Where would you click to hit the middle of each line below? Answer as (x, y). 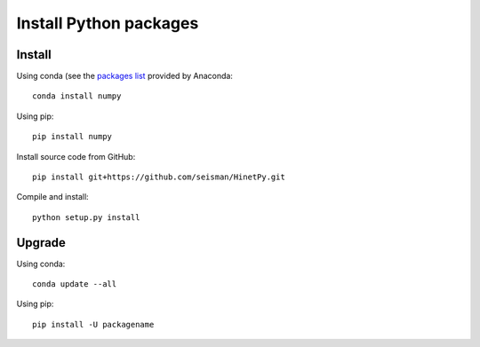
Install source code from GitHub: (76, 156)
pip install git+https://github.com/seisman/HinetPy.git (159, 177)
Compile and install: (52, 197)
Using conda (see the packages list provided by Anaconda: (124, 76)
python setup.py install (86, 217)
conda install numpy (77, 96)
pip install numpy (72, 137)
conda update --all (75, 284)
